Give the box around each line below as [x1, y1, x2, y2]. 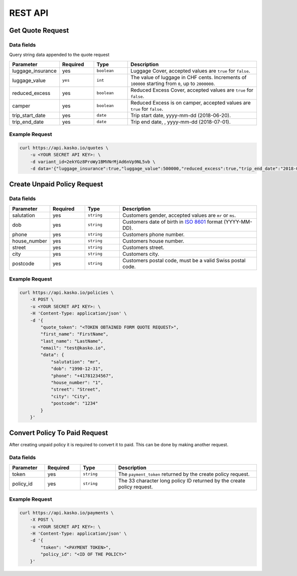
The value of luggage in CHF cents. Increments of [130, 74, 247, 81]
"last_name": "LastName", [40, 338, 103, 344]
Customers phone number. [122, 231, 185, 238]
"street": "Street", [50, 386, 101, 392]
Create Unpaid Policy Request [9, 180, 103, 189]
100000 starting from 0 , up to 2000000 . [130, 80, 215, 87]
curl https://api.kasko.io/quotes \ [19, 145, 109, 150]
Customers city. [122, 250, 159, 257]
